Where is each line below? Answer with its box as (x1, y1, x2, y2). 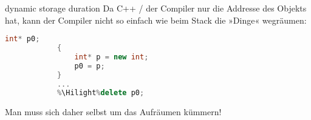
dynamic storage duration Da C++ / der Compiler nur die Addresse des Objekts (5, 2, 307, 14)
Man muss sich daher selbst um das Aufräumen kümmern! (5, 105, 222, 118)
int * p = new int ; (74, 52, 149, 61)
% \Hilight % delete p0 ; (56, 88, 145, 98)
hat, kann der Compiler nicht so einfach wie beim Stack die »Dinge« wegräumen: (5, 13, 307, 26)
